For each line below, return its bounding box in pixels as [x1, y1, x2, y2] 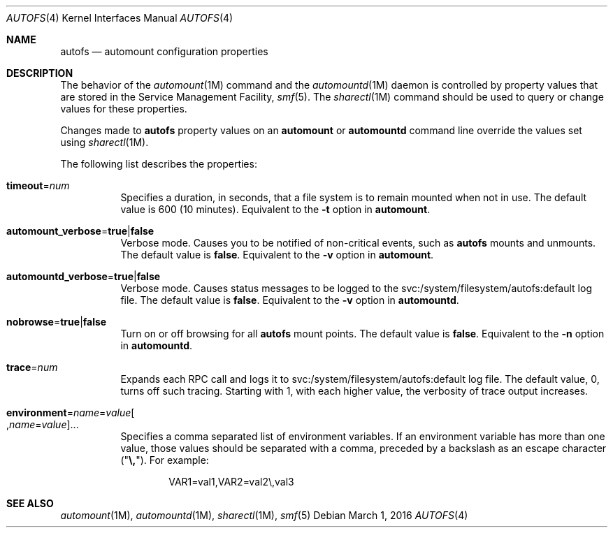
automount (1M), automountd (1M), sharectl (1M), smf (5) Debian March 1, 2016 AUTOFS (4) [60, 509, 468, 521]
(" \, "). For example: [120, 454, 209, 466]
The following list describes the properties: [60, 158, 257, 170]
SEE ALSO [6, 497, 54, 509]
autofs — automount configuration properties [60, 45, 268, 57]
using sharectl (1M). [60, 136, 149, 148]
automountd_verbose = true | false [6, 270, 161, 282]
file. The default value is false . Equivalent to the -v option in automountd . [120, 294, 459, 306]
